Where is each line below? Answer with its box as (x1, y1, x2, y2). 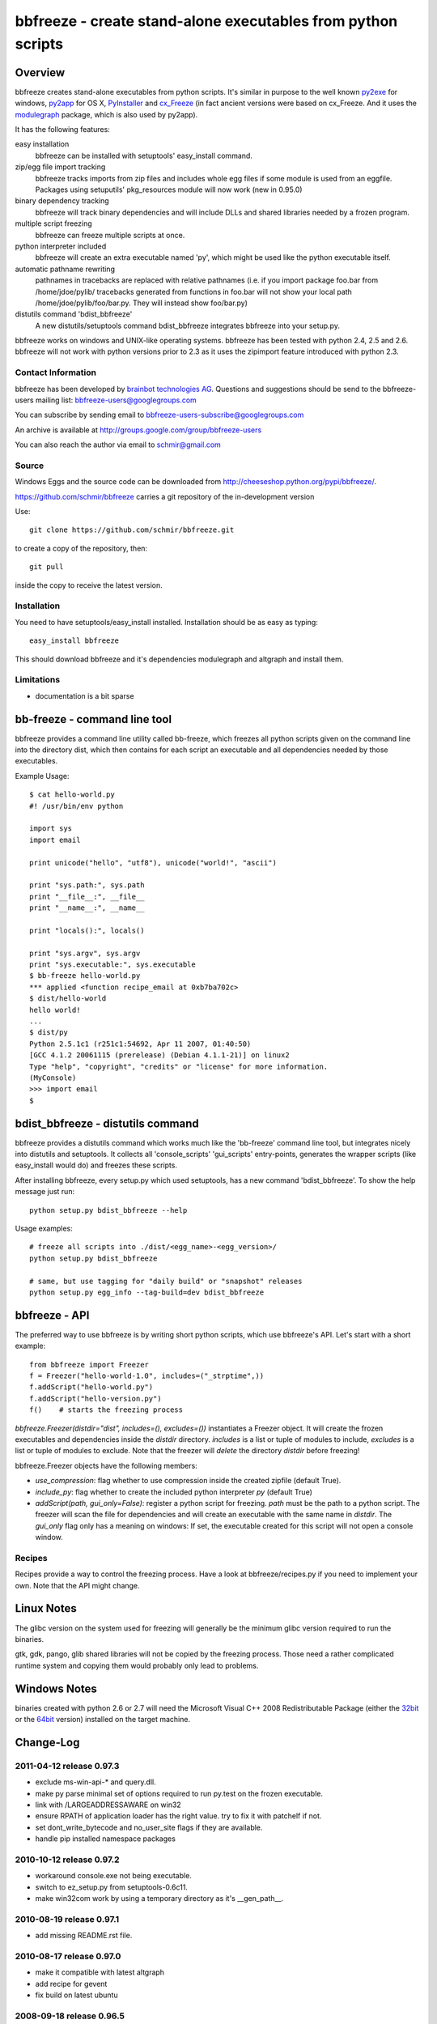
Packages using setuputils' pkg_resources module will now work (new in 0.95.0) (35, 185, 303, 194)
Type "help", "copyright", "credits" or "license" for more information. (29, 1061, 329, 1071)
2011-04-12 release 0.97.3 (15, 1760, 120, 1771)
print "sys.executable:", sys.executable (29, 960, 196, 969)
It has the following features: (15, 125, 111, 134)
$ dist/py (29, 1028, 68, 1037)
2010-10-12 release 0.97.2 (15, 1854, 121, 1865)
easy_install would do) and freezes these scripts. (15, 1160, 178, 1170)
